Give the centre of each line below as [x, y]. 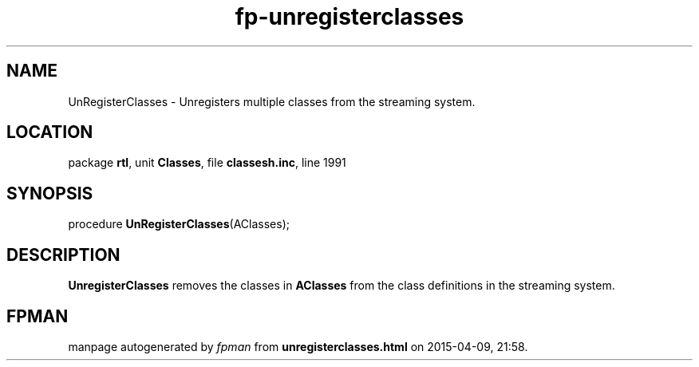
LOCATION [50, 132]
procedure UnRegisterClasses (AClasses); [179, 224]
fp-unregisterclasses [349, 17]
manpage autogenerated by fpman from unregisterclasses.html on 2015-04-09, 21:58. [298, 346]
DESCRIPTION [63, 255]
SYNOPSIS [50, 193]
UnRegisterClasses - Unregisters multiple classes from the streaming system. [272, 101]
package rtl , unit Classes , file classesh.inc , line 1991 [207, 163]
